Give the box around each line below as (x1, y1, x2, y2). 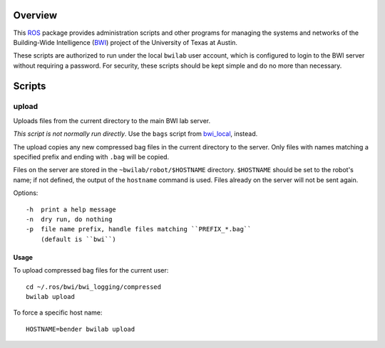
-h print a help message (26, 205, 117, 213)
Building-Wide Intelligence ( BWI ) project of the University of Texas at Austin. (13, 38, 238, 46)
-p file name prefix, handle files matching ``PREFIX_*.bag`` (26, 225, 252, 233)
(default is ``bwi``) (40, 235, 117, 243)
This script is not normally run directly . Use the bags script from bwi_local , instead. (13, 130, 258, 138)
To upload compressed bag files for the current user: (13, 266, 169, 275)
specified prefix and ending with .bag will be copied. (13, 153, 170, 162)
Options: (13, 189, 38, 197)
